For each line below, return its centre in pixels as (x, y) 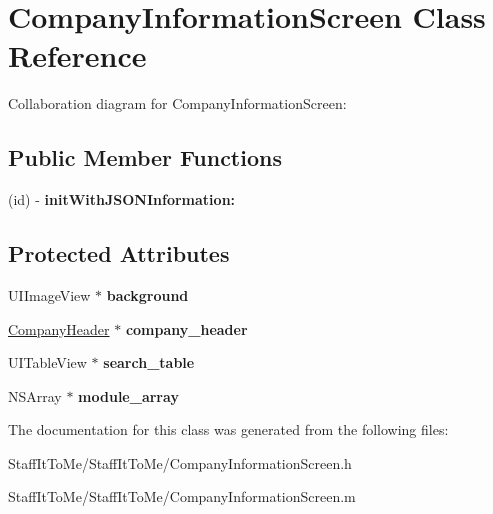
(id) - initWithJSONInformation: (122, 199)
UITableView (47, 362)
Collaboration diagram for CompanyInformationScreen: (177, 103)
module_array (128, 395)
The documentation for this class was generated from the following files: (228, 429)
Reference (77, 55)
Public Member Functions (145, 157)
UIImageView (49, 294)
